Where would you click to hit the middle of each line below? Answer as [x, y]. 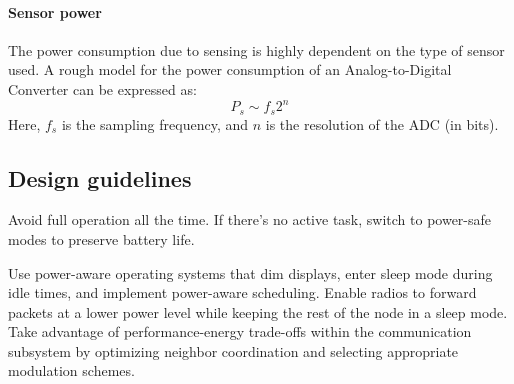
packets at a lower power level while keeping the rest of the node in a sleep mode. [258, 311]
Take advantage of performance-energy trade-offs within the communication [240, 331]
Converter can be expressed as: [102, 88]
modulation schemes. [71, 370]
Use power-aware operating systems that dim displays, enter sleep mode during [250, 272]
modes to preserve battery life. [101, 238]
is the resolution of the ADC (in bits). [382, 123]
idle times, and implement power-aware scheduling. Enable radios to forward [242, 292]
